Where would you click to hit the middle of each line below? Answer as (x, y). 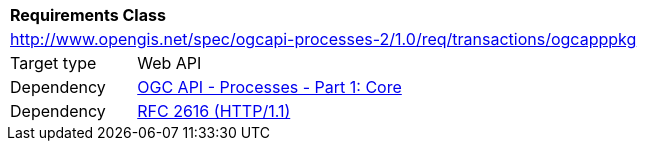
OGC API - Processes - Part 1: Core (269, 87)
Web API (169, 63)
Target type (53, 63)
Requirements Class (88, 15)
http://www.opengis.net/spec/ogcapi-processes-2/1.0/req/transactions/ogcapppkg (323, 39)
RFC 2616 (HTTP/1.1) (214, 111)
